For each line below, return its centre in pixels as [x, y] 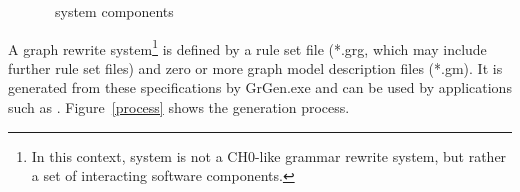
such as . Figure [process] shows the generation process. [179, 107]
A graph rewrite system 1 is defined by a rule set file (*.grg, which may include [247, 47]
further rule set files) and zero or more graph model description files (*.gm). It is [255, 67]
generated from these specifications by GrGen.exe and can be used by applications [260, 87]
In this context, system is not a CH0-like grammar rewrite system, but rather [269, 155]
